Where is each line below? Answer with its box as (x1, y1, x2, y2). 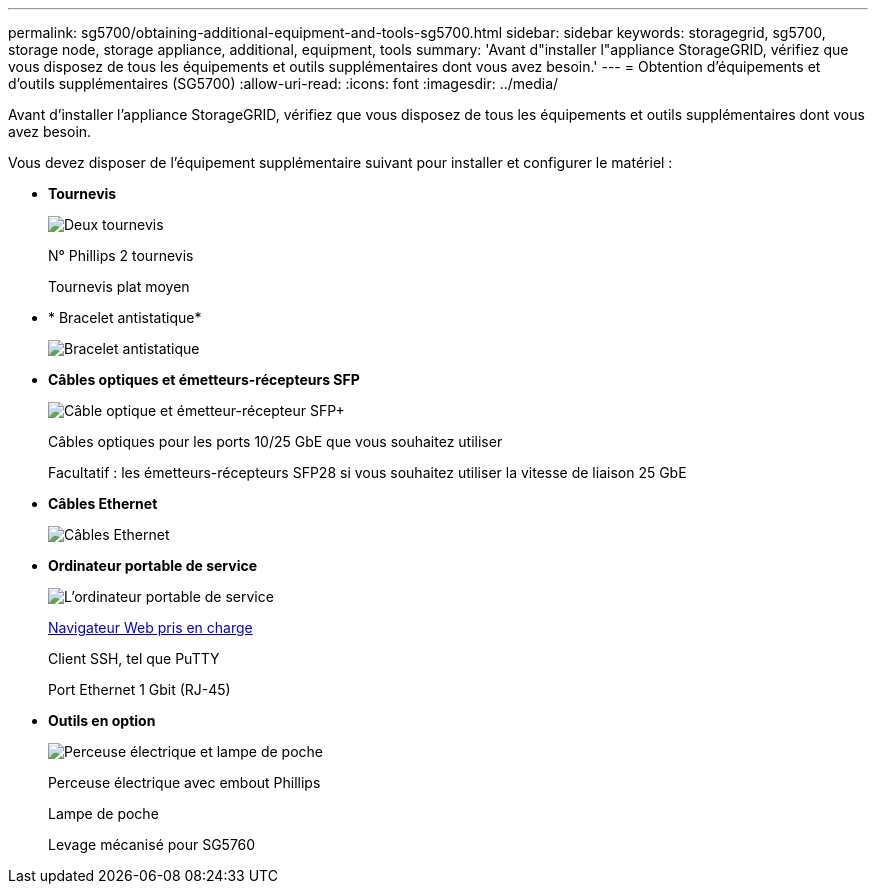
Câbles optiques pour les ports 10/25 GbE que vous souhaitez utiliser (48, 433, 503, 450)
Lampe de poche (48, 805, 159, 822)
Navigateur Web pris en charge (48, 619, 253, 636)
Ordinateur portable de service (48, 557, 258, 574)
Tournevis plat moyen (48, 278, 190, 295)
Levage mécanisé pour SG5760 (48, 836, 256, 853)
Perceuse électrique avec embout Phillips (48, 774, 321, 791)
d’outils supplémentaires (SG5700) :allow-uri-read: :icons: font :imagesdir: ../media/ (8, 75, 559, 92)
